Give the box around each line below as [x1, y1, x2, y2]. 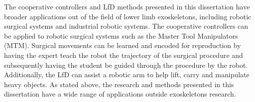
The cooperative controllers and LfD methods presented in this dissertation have [4, 1, 250, 11]
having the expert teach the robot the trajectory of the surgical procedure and [4, 50, 243, 60]
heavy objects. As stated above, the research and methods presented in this [4, 79, 234, 89]
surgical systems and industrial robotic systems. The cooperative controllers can [4, 21, 249, 31]
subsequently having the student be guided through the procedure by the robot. [4, 59, 248, 70]
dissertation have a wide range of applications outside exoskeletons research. [4, 89, 236, 99]
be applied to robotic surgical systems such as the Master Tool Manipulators [4, 30, 238, 41]
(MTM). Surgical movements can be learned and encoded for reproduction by [4, 40, 241, 51]
